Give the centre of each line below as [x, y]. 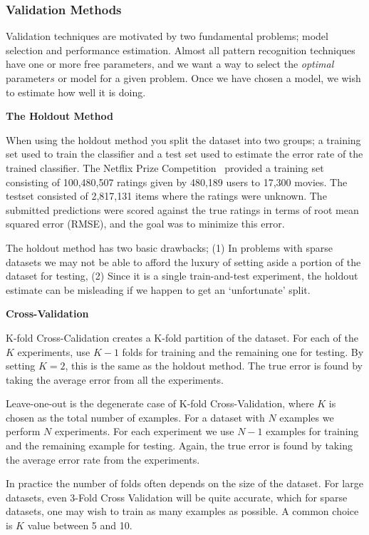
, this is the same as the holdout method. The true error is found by [214, 366]
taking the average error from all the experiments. [115, 379]
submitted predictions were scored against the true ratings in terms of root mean [182, 209]
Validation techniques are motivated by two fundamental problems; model [167, 36]
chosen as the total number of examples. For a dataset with [135, 417]
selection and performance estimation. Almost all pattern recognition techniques [181, 50]
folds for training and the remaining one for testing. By [243, 351]
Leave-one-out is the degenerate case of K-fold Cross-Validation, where [160, 403]
